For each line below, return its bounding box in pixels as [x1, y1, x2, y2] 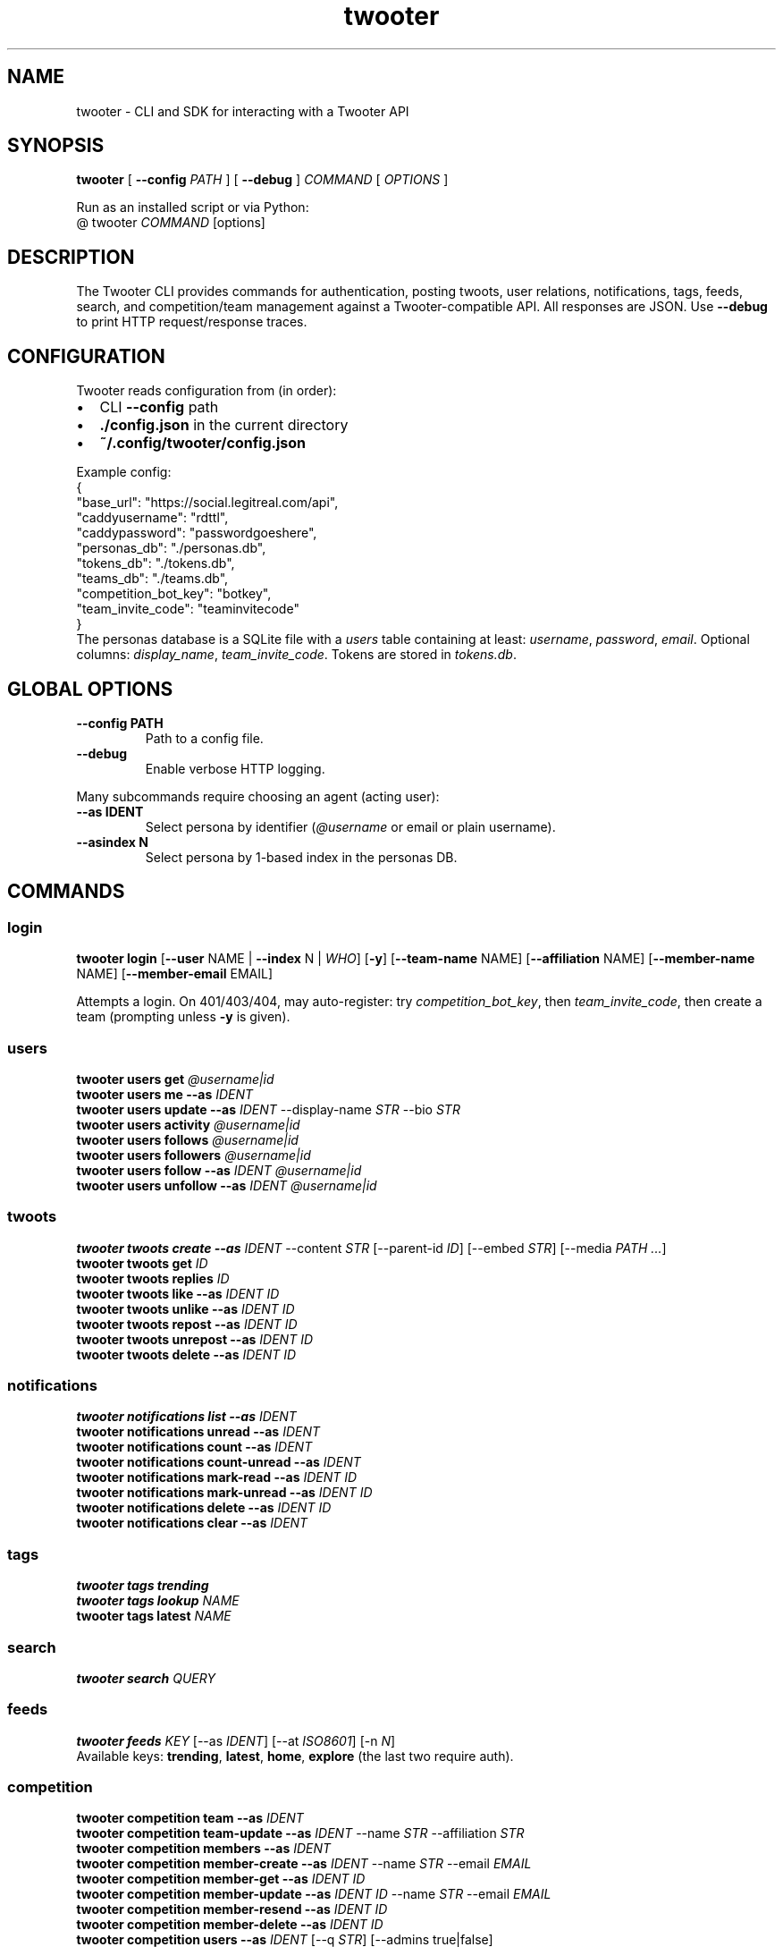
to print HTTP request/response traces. [76, 314, 307, 330]
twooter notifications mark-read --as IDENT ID [76, 1469, 358, 1486]
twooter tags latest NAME [76, 1608, 232, 1624]
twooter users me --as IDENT [76, 1086, 254, 1102]
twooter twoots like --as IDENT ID [76, 1285, 280, 1301]
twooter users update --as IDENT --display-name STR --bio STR [76, 1101, 460, 1117]
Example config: [76, 464, 172, 480]
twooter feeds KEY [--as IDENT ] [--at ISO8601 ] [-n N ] [76, 1732, 396, 1748]
